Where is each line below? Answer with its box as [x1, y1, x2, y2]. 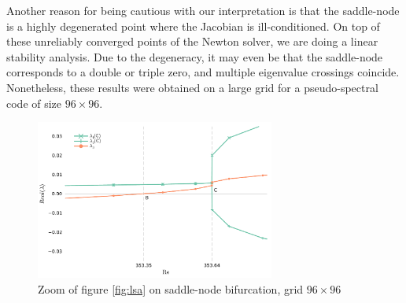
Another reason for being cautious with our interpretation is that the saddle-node [6, 2, 400, 18]
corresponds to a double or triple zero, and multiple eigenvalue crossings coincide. [6, 64, 400, 80]
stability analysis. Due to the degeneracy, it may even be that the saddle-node [6, 48, 383, 65]
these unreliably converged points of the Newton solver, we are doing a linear [6, 33, 378, 50]
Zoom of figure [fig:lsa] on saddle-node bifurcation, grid [38, 280, 304, 297]
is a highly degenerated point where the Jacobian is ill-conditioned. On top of [6, 17, 380, 34]
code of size [6, 94, 62, 111]
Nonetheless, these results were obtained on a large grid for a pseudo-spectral [6, 79, 378, 95]
